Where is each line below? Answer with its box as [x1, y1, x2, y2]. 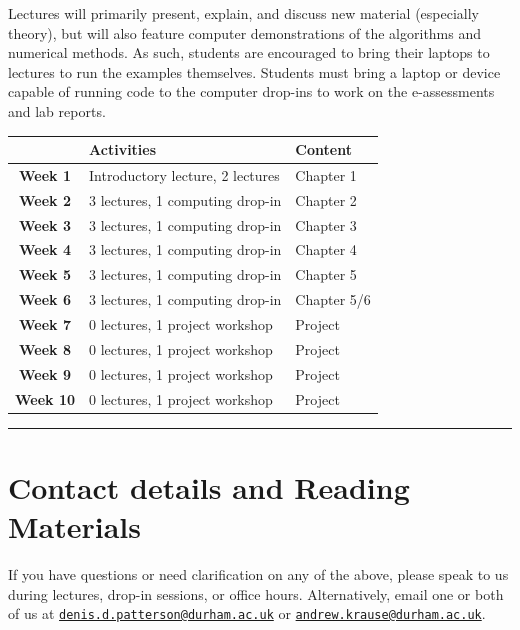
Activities [89, 139, 157, 160]
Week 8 [19, 338, 71, 359]
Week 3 [19, 214, 71, 235]
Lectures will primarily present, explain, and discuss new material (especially [8, 3, 480, 23]
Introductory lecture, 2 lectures [89, 164, 280, 185]
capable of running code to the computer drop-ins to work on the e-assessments [8, 81, 495, 102]
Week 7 [19, 313, 71, 334]
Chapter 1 [295, 164, 357, 185]
